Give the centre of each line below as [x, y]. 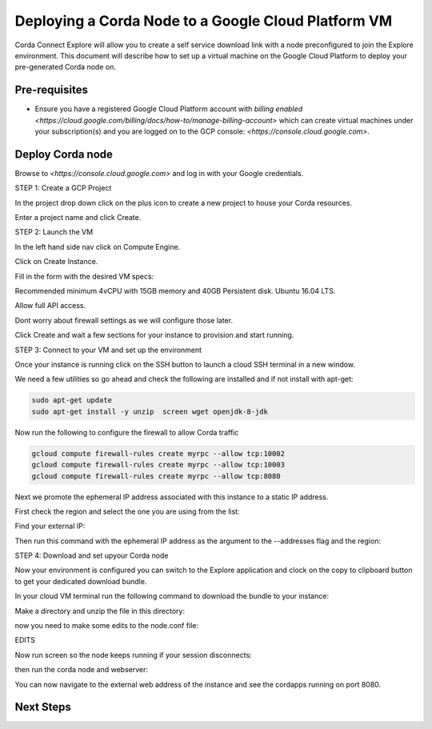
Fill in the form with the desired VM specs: [84, 276]
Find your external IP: [50, 526]
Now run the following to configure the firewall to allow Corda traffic [127, 432]
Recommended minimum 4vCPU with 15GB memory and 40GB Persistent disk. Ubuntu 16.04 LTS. [175, 291]
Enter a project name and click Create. [78, 218]
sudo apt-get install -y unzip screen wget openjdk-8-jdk [150, 411]
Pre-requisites [51, 90]
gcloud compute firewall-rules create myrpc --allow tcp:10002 [158, 453]
